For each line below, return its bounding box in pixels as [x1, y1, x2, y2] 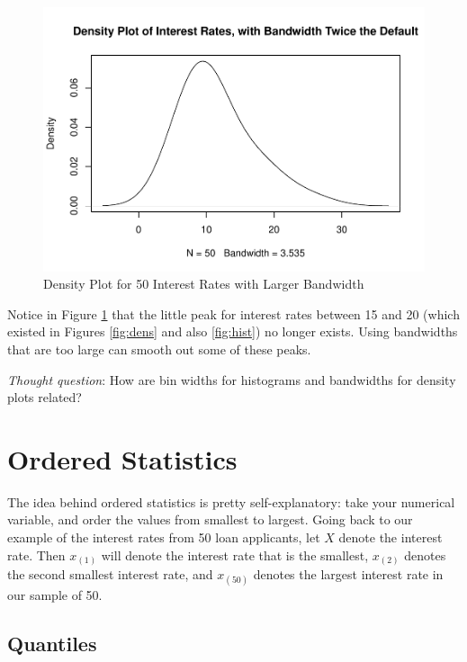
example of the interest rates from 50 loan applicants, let [7, 528, 320, 546]
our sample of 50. [7, 586, 103, 604]
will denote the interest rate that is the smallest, [101, 545, 369, 564]
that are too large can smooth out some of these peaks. [7, 339, 311, 358]
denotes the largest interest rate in [253, 565, 444, 584]
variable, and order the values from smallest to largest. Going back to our [7, 510, 413, 529]
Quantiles [7, 630, 97, 658]
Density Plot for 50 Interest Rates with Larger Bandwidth [43, 274, 364, 293]
